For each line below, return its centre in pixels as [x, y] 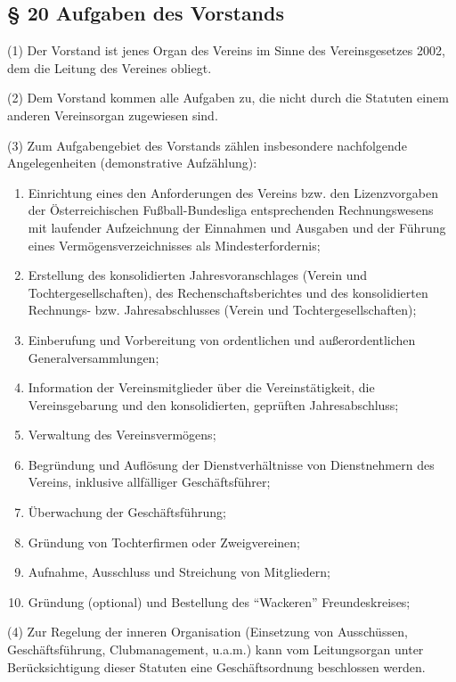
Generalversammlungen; [94, 357]
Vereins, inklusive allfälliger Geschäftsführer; [149, 482]
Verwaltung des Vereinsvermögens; [122, 435]
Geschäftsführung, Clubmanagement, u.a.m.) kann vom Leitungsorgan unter [216, 649]
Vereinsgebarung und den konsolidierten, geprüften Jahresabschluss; [213, 404]
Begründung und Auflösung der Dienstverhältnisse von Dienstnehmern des [231, 464]
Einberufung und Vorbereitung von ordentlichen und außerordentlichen [222, 339]
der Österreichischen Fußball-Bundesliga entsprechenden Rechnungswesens [231, 210]
